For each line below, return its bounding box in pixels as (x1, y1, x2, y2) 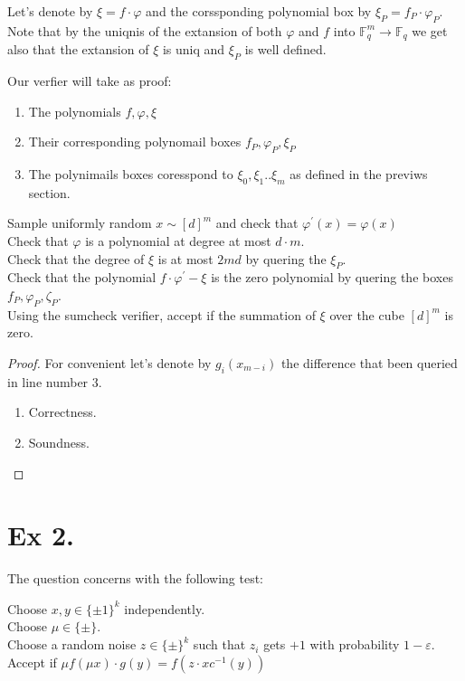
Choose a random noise (7, 635, 137, 654)
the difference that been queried (280, 353, 458, 372)
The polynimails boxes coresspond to (28, 165, 233, 184)
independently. (124, 599, 205, 618)
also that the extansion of (7, 40, 149, 59)
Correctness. (28, 402, 97, 421)
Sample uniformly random (7, 213, 152, 232)
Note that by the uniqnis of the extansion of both (7, 21, 282, 40)
